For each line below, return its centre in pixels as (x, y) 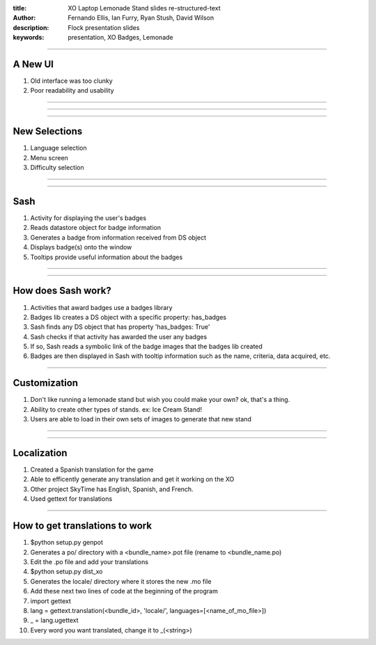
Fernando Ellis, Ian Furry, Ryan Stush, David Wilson (141, 18)
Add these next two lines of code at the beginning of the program (124, 591)
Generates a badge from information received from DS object (118, 238)
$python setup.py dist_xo (66, 572)
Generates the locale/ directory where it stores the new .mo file (121, 581)
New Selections (48, 131)
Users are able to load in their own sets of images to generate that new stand (141, 419)
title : (20, 8)
